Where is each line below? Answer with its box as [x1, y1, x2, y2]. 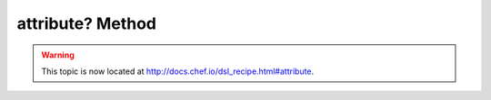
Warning [41, 50, 75, 60]
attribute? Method [16, 14, 156, 33]
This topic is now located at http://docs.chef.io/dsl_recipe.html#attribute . [41, 66, 315, 77]
